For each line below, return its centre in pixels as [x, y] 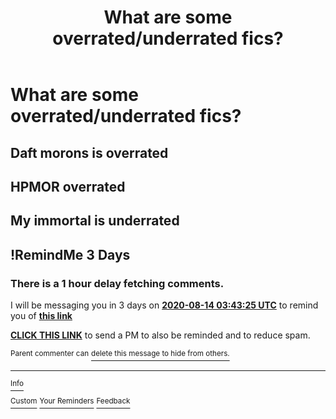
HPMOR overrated [68, 186]
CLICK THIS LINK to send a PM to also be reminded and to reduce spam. [160, 335]
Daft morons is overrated [89, 152]
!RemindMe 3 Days [70, 254]
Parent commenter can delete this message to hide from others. [120, 354]
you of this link [41, 316]
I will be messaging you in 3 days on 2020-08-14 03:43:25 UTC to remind [164, 305]
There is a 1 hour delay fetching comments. [117, 283]
